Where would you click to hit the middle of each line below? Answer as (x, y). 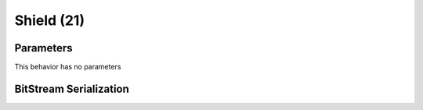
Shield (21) (50, 20)
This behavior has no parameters (68, 67)
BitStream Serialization (72, 89)
